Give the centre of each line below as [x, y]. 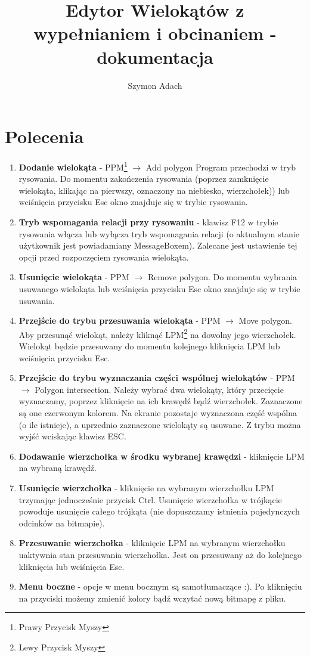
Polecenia [44, 136]
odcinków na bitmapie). [62, 523]
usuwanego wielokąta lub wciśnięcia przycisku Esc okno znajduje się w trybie [159, 289]
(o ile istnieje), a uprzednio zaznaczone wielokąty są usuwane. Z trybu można [160, 424]
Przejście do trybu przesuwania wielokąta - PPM [120, 320]
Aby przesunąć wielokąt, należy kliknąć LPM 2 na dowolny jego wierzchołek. [157, 333]
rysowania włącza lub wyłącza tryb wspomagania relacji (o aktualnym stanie [159, 233]
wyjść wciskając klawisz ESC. [72, 436]
